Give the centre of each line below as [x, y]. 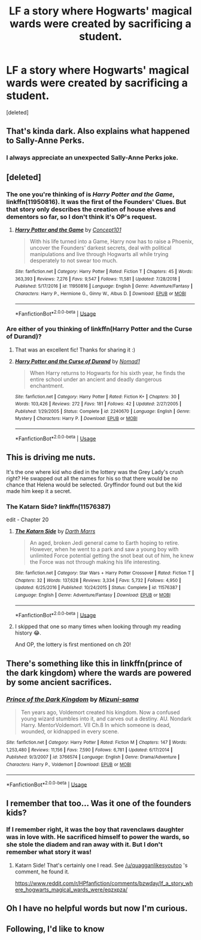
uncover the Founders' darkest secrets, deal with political [100, 248]
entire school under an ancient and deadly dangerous [96, 379]
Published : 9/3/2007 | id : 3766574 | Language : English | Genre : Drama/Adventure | [93, 757]
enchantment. [47, 386]
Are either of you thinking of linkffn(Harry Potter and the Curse [99, 329]
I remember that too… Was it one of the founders [99, 803]
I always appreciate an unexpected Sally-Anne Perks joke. [92, 158]
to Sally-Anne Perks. [45, 141]
